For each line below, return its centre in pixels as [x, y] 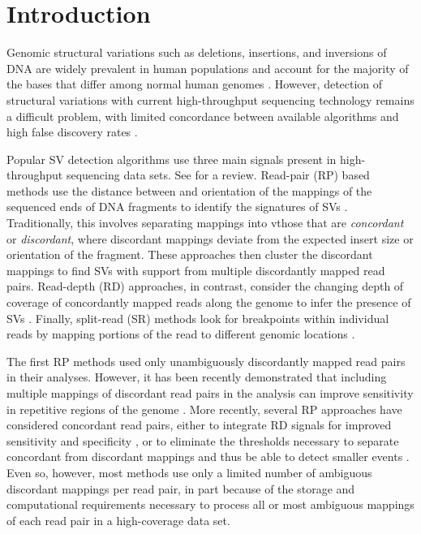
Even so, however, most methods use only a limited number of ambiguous [189, 472]
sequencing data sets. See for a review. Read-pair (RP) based [218, 175]
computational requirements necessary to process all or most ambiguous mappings [210, 504]
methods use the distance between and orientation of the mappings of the [189, 190]
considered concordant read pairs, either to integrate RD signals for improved [199, 425]
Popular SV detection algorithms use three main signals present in [172, 159]
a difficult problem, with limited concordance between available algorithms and [203, 116]
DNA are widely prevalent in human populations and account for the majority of [208, 68]
